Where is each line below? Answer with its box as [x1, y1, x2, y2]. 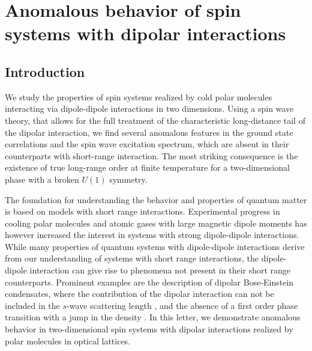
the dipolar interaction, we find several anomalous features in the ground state [5, 126, 293, 138]
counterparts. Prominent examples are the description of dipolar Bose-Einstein [5, 275, 294, 288]
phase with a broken [5, 172, 79, 185]
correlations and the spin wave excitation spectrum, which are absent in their [5, 138, 289, 150]
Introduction [5, 62, 85, 81]
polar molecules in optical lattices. [5, 334, 131, 347]
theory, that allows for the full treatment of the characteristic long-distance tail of [5, 114, 305, 126]
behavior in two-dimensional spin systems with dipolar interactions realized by [5, 323, 293, 335]
